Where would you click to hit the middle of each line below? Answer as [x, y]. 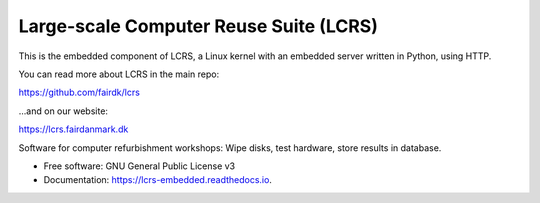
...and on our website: [63, 111]
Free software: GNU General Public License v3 [139, 166]
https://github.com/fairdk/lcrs [79, 92]
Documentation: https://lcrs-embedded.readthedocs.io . [157, 180]
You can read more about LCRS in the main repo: [119, 74]
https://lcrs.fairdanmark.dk [73, 129]
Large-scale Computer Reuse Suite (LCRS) [198, 26]
